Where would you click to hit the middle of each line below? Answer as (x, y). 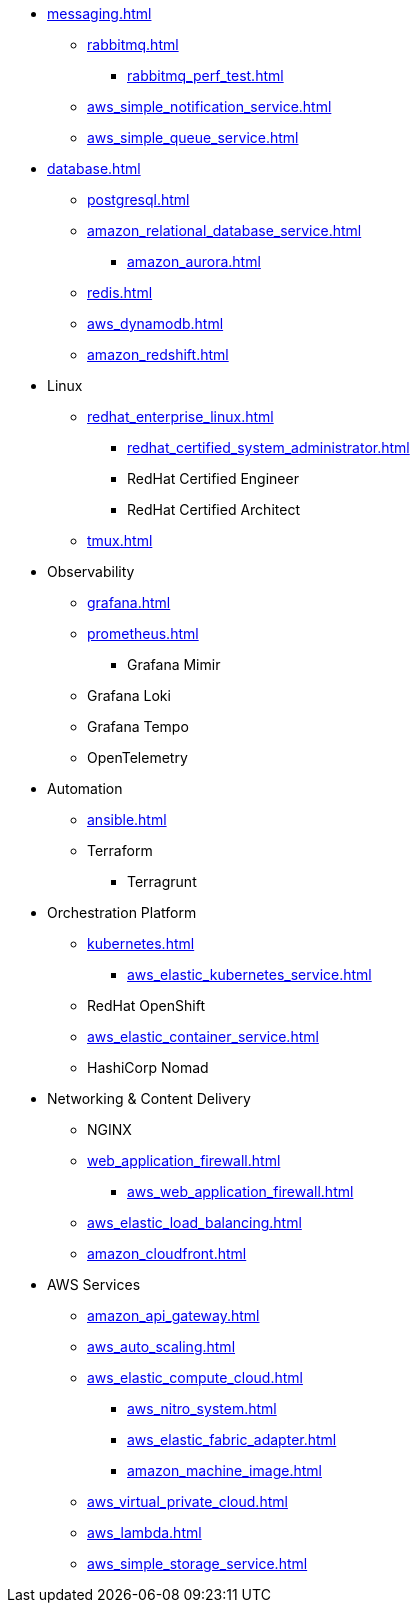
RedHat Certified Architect (213, 509)
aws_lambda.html (144, 1532)
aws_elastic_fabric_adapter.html (232, 1439)
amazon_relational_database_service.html (224, 230)
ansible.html (127, 819)
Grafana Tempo (138, 726)
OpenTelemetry (137, 757)
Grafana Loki (129, 695)
